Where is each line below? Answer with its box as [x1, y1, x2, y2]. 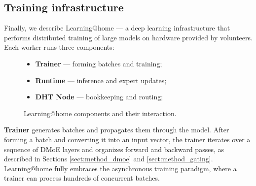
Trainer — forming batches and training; [35, 58, 162, 68]
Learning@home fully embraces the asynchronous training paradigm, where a [4, 163, 237, 173]
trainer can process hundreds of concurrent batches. [4, 173, 160, 183]
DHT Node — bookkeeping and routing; [35, 92, 163, 102]
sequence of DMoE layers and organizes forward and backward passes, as [4, 144, 224, 154]
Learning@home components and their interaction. [24, 108, 177, 118]
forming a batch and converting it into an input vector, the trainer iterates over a [4, 134, 251, 144]
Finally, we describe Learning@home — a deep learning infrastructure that [4, 23, 230, 33]
